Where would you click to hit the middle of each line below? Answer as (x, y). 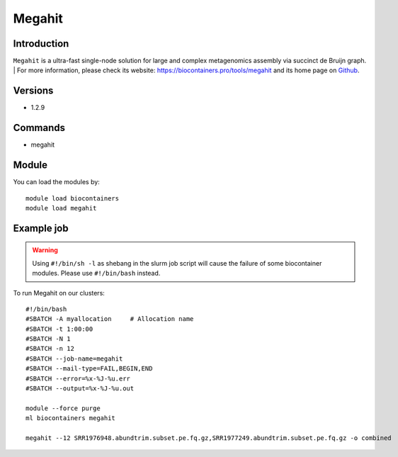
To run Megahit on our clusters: (59, 293)
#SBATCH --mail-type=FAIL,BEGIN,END (89, 369)
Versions (33, 91)
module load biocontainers (73, 198)
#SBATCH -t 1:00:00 (59, 329)
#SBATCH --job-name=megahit (74, 359)
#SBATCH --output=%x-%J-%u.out (80, 389)
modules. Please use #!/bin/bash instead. (96, 273)
